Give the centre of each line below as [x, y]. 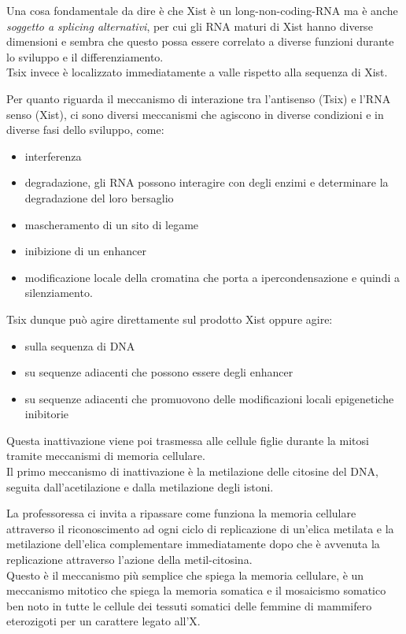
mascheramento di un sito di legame [112, 224]
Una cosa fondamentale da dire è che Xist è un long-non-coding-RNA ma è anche [202, 10]
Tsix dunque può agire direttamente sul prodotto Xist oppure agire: [170, 319]
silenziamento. [59, 293]
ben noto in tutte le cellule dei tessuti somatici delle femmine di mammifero [189, 605]
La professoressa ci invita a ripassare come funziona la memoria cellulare [181, 513]
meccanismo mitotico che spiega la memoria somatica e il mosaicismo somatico [196, 590]
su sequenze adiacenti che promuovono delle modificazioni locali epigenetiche [209, 398]
